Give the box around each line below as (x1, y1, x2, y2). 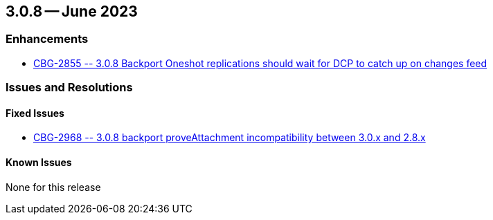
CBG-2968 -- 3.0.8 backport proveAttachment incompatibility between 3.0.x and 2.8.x (33, 131, 426, 144)
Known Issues (6, 156, 72, 168)
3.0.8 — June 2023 (6, 3, 138, 20)
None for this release (6, 181, 101, 193)
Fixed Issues (6, 107, 64, 119)
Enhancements (6, 32, 89, 46)
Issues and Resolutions (6, 80, 133, 95)
